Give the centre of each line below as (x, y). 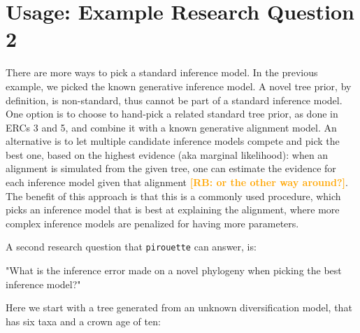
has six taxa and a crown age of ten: (83, 321)
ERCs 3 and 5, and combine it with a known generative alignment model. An (171, 127)
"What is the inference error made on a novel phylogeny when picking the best (174, 270)
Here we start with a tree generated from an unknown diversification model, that (179, 307)
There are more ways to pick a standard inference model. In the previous (162, 72)
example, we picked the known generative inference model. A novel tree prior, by (179, 86)
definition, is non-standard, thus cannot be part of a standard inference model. (174, 100)
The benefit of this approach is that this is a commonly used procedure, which (173, 196)
